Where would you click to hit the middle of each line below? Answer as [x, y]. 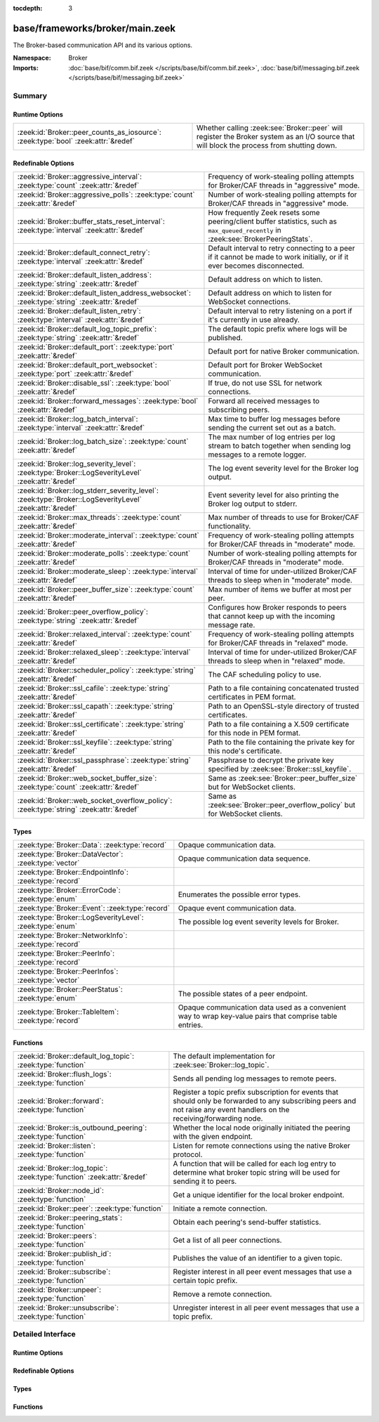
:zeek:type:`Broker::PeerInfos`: [68, 972]
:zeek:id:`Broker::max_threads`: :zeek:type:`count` [100, 518]
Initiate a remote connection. [220, 1208]
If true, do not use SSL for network [265, 383]
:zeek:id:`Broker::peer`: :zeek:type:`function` [90, 1208]
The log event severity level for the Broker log [284, 469]
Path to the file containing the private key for [281, 743]
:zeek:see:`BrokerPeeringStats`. [260, 239]
